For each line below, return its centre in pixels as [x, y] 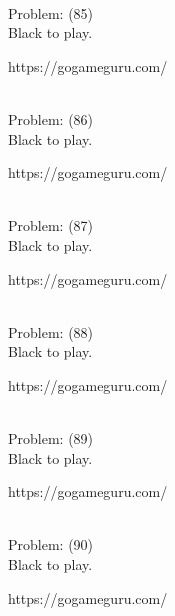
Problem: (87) [51, 225]
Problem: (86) [51, 118]
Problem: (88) [51, 331]
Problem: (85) [51, 12]
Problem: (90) [51, 544]
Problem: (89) [51, 438]
